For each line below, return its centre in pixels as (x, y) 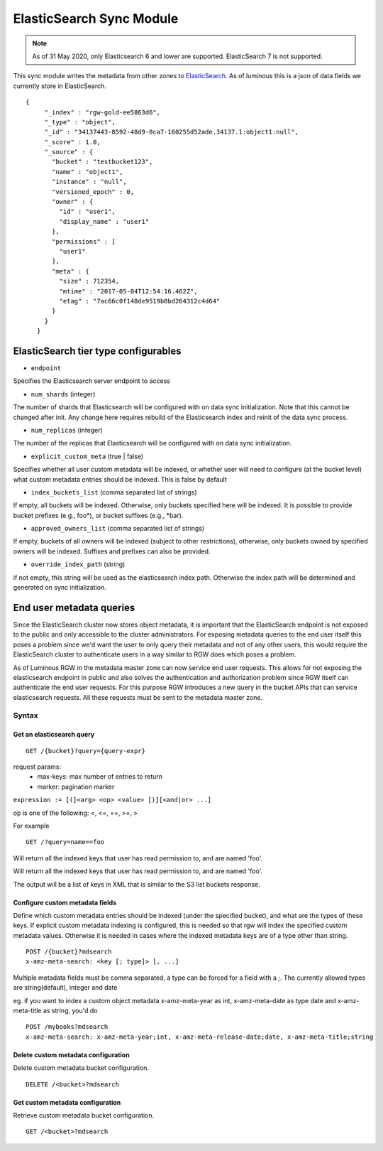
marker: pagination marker (76, 787)
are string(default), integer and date (65, 988)
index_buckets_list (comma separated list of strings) (114, 492)
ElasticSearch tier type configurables (97, 351)
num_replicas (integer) (67, 430)
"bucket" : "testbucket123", (102, 162)
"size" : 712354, (89, 281)
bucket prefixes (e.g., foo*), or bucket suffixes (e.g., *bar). (98, 515)
